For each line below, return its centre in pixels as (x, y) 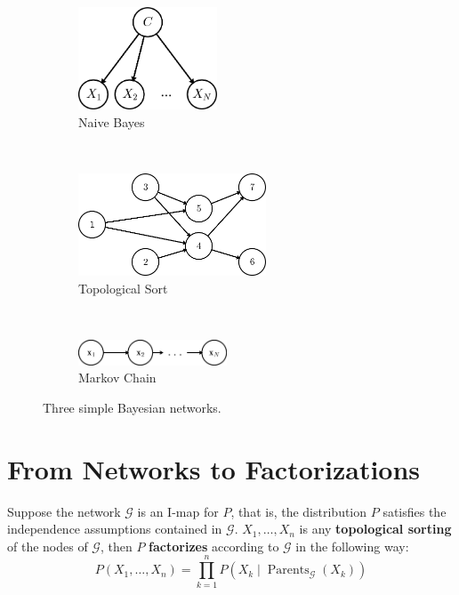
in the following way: (352, 546)
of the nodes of (48, 546)
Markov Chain (117, 378)
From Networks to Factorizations (214, 468)
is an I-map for (178, 511)
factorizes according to (214, 546)
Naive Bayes (112, 121)
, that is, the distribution (299, 511)
